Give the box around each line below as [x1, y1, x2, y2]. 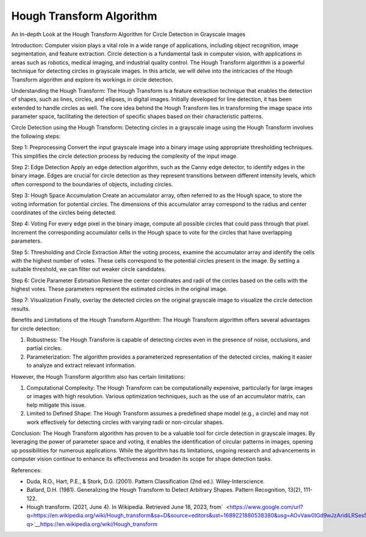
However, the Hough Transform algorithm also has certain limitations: [11, 373, 185, 380]
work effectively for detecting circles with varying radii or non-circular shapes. [26, 418, 224, 426]
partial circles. [26, 345, 62, 352]
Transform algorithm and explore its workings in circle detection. [11, 76, 174, 83]
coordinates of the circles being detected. [11, 208, 117, 216]
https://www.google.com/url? [229, 503, 303, 511]
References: [11, 466, 42, 473]
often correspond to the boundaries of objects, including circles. [11, 180, 173, 188]
